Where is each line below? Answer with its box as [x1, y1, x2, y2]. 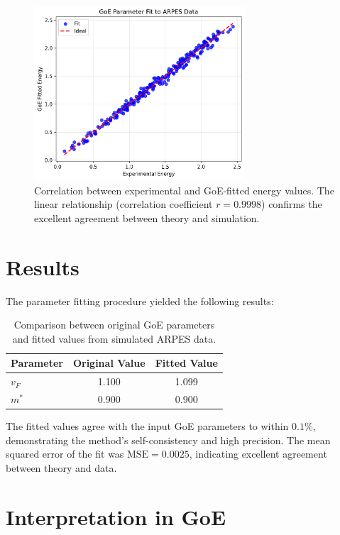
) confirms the [261, 197, 322, 211]
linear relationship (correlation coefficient [34, 197, 213, 211]
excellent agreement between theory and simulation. [34, 210, 260, 225]
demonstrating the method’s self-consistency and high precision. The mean [6, 432, 331, 447]
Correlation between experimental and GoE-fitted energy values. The [34, 182, 334, 197]
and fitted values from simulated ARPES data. [12, 331, 216, 346]
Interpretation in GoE [6, 502, 226, 531]
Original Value [72, 355, 146, 370]
